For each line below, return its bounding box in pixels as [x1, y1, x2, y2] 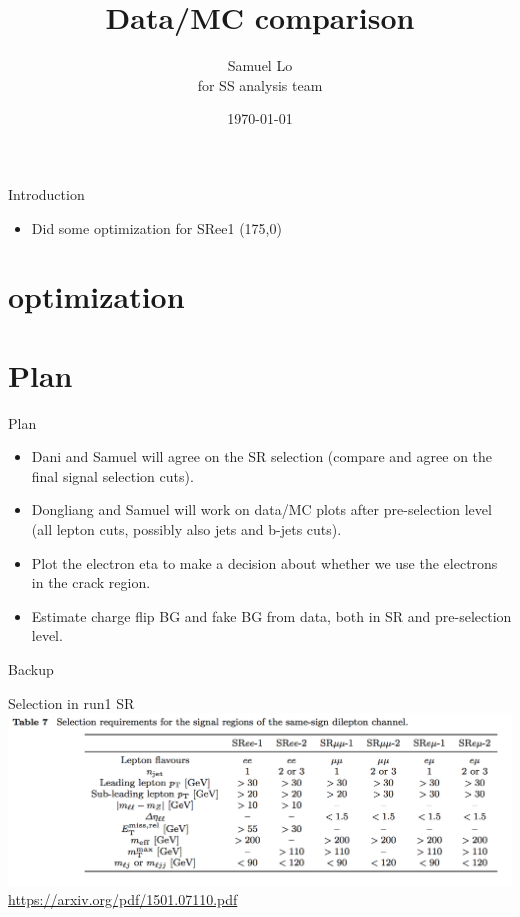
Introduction [8, 183, 85, 204]
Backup [8, 658, 54, 679]
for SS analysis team [197, 74, 323, 95]
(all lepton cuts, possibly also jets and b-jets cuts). [31, 518, 342, 539]
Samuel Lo [227, 55, 293, 76]
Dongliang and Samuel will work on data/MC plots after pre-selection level [31, 499, 492, 520]
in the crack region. [31, 572, 151, 593]
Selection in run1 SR [8, 692, 135, 713]
